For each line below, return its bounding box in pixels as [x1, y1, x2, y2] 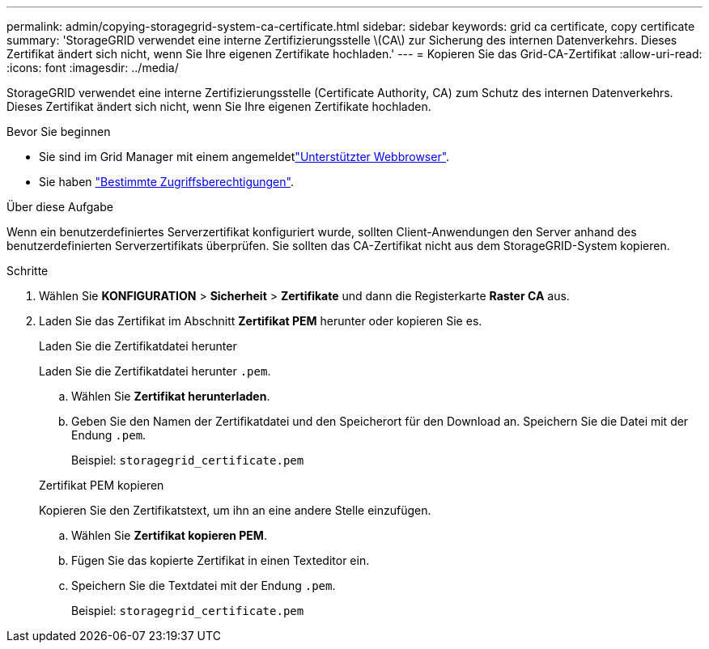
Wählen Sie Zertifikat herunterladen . [71, 389, 270, 403]
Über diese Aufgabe [6, 200, 113, 214]
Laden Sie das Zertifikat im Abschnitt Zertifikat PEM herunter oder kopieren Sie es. [39, 314, 482, 328]
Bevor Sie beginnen [6, 125, 111, 138]
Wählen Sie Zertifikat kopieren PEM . [71, 528, 267, 542]
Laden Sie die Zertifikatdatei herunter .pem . [39, 364, 271, 378]
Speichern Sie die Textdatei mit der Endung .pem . [71, 579, 336, 592]
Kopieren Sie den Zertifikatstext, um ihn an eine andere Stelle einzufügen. [39, 503, 431, 517]
